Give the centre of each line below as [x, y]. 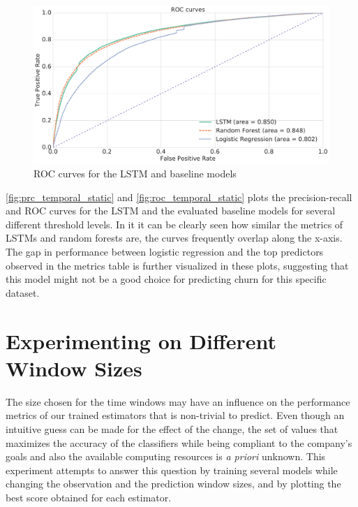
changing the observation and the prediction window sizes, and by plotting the [173, 484]
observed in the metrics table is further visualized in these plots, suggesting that [177, 265]
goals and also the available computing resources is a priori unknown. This [166, 456]
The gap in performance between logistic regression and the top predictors [165, 252]
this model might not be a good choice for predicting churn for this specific [166, 279]
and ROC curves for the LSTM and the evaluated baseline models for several [171, 211]
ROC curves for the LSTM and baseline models [135, 174]
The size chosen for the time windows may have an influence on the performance [178, 401]
